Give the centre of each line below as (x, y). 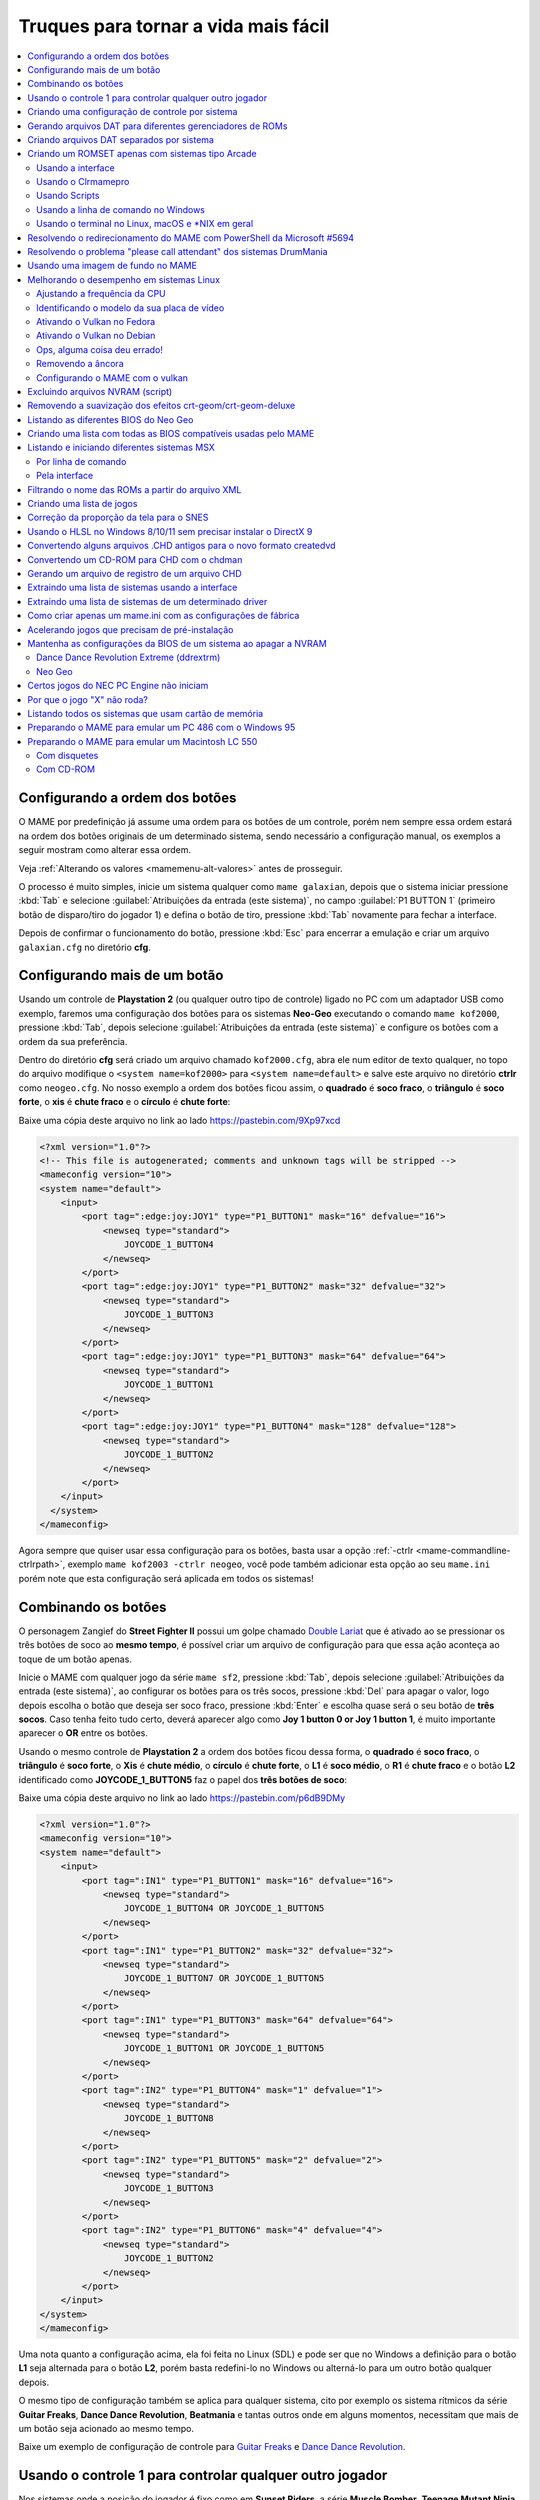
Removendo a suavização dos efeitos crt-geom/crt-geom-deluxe (161, 406)
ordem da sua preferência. (73, 1041)
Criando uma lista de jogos (82, 504)
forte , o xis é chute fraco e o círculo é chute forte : (124, 1102)
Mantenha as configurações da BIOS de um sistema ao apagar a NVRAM (177, 643)
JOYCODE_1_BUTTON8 (168, 2118)
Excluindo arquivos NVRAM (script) (100, 391)
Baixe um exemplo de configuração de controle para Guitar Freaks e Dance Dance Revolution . (212, 2447)
